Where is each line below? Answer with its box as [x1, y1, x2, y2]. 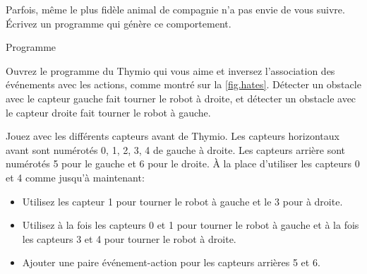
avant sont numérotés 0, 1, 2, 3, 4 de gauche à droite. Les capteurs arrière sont [6, 142, 346, 157]
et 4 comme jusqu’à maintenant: [6, 169, 145, 184]
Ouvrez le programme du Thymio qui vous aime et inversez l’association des [6, 63, 335, 78]
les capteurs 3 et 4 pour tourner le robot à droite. [22, 231, 236, 246]
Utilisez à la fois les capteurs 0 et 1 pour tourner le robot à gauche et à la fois [22, 218, 359, 232]
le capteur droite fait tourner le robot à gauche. [6, 105, 211, 119]
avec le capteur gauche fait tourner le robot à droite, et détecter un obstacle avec [6, 90, 356, 105]
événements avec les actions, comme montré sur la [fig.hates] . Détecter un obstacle [6, 77, 361, 92]
